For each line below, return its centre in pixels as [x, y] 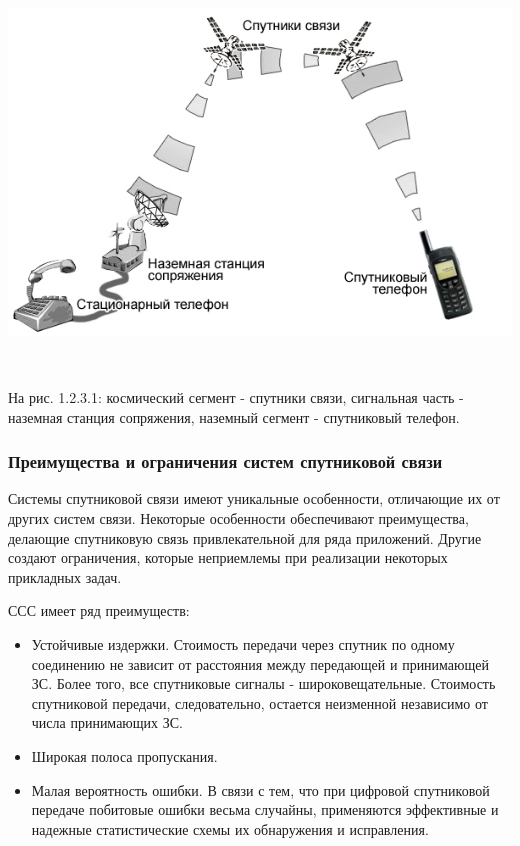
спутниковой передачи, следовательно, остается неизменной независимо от [259, 702]
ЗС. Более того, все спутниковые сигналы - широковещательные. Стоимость [263, 683]
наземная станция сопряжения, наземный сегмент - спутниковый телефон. [234, 416]
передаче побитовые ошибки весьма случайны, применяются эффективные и [265, 809]
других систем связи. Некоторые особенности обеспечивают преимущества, [238, 517]
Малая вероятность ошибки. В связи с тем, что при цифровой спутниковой [260, 789]
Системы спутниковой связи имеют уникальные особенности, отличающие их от [254, 498]
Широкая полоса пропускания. [124, 755]
